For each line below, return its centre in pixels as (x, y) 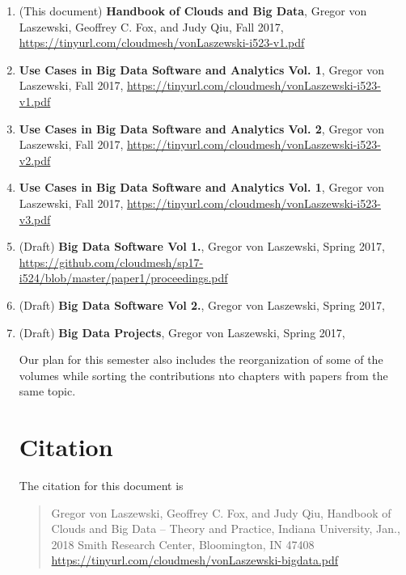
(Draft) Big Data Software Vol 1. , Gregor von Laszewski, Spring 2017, (202, 246)
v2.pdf (35, 160)
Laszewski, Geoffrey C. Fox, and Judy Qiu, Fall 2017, (151, 26)
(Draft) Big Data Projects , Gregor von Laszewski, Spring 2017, (182, 332)
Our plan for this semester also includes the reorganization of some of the (201, 359)
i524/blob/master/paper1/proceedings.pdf (123, 278)
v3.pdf (35, 219)
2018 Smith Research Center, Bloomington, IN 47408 (183, 544)
